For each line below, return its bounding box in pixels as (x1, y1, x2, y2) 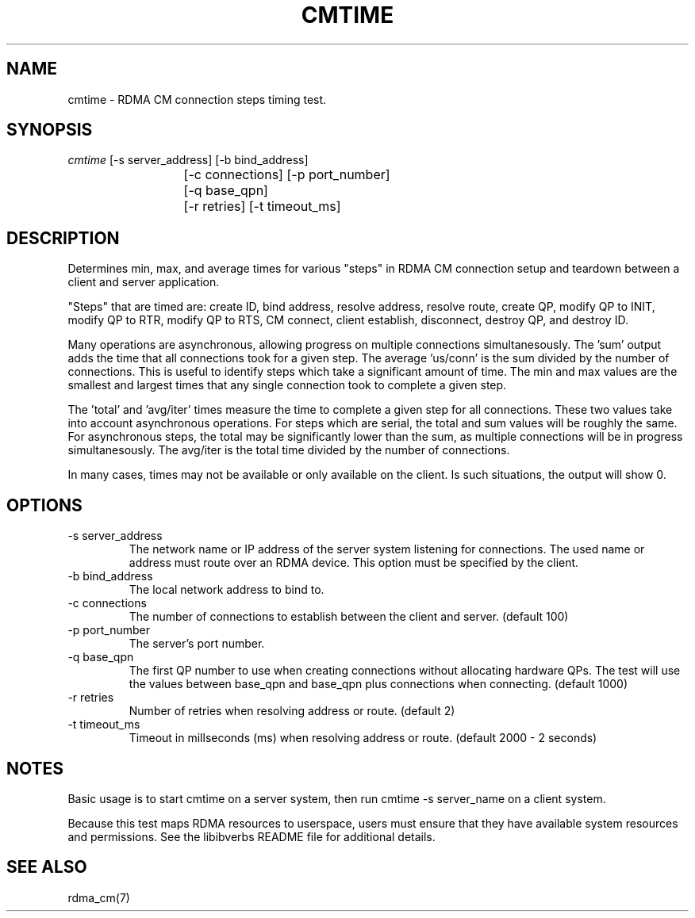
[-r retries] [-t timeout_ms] (183, 198, 341, 215)
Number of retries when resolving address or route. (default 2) (129, 704, 455, 718)
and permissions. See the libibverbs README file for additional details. (67, 829, 436, 843)
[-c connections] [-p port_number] (183, 166, 390, 183)
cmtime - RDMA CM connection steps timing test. (67, 92, 327, 106)
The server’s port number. (129, 637, 265, 651)
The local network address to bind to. (129, 583, 324, 597)
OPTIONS (6, 495, 83, 515)
